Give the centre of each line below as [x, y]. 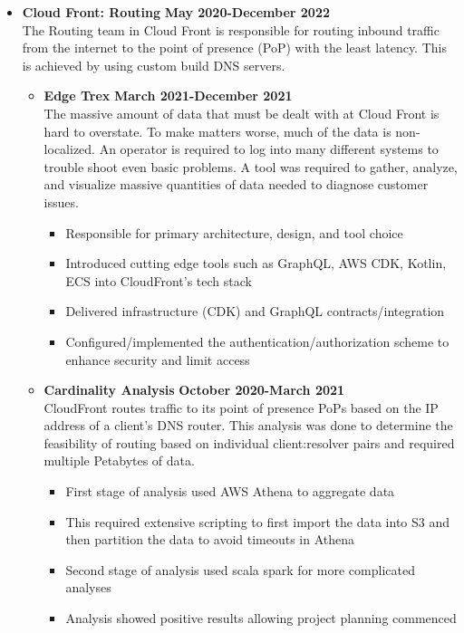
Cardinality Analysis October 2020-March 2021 [194, 390]
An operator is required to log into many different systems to [269, 149]
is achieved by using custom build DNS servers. [154, 65]
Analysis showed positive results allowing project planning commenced [261, 618]
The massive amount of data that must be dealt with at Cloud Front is [242, 113]
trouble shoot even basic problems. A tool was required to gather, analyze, [251, 166]
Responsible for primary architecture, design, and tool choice [234, 232]
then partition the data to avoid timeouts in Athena [210, 539]
